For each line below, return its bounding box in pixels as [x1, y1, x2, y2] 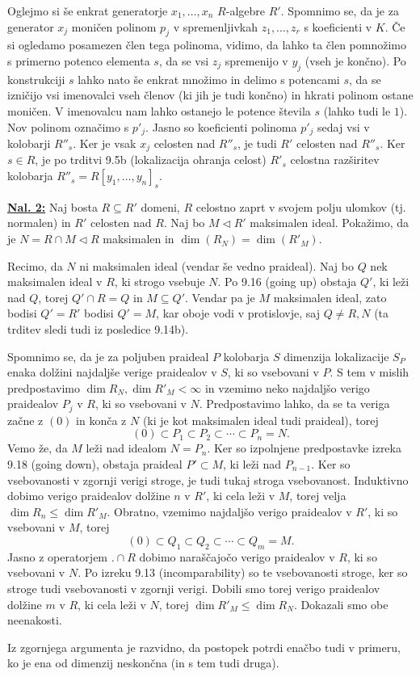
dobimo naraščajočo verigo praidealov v [139, 548, 335, 565]
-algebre [225, 2, 266, 19]
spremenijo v [225, 52, 288, 69]
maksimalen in [103, 230, 174, 247]
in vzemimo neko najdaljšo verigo [204, 379, 370, 396]
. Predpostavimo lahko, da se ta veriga [199, 395, 390, 412]
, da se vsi [158, 52, 209, 69]
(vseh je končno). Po [304, 52, 406, 69]
